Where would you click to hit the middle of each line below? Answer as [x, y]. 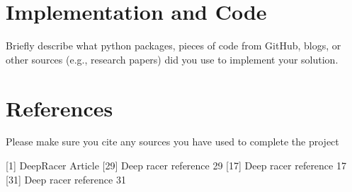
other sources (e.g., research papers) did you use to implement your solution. [172, 59]
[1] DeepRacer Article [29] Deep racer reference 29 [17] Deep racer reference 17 [176, 166]
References [59, 108]
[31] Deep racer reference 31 [66, 179]
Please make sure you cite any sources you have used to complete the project [172, 142]
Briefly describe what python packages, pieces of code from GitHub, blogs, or [174, 46]
